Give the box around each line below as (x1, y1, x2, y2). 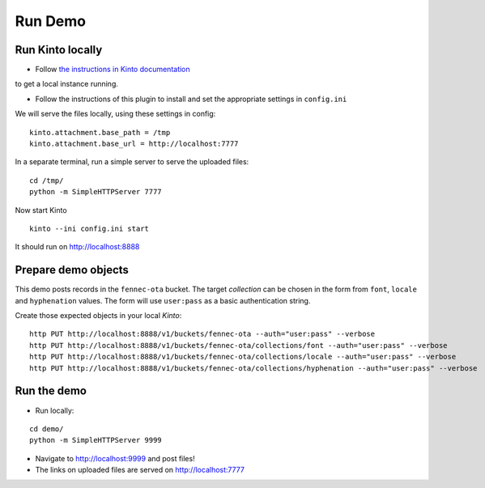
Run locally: (35, 405, 74, 415)
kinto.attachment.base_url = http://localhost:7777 (29, 139, 239, 149)
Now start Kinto (15, 205, 68, 214)
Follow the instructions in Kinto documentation (35, 65, 190, 74)
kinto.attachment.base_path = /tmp (29, 128, 171, 137)
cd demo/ (29, 424, 64, 433)
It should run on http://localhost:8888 (15, 242, 140, 252)
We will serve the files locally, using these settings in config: (15, 109, 216, 119)
